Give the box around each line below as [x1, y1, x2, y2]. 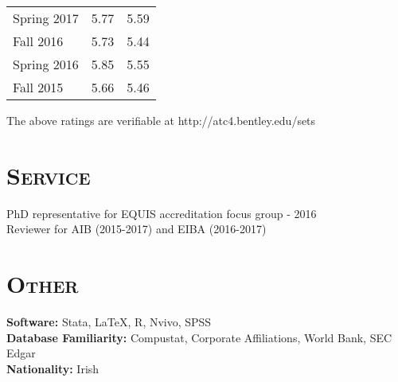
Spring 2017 [13, 9, 79, 27]
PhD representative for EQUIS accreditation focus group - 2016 [6, 205, 317, 221]
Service [6, 158, 91, 191]
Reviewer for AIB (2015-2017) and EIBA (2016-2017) [6, 220, 267, 237]
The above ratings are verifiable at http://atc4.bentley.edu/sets [6, 112, 316, 128]
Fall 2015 [13, 78, 64, 96]
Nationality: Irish [6, 360, 99, 376]
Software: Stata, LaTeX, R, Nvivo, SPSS [6, 314, 212, 330]
